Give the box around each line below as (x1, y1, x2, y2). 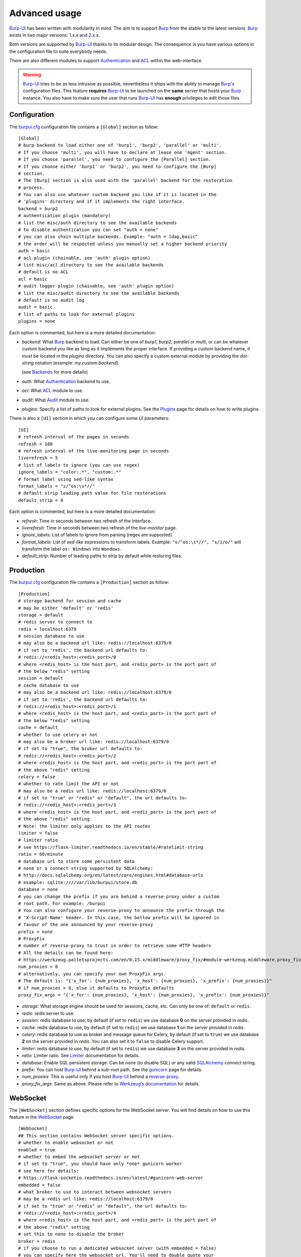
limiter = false (18, 830, 58, 836)
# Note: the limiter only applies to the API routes (18, 823, 150, 829)
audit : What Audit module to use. (22, 397, 90, 403)
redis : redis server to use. (22, 1010, 75, 1016)
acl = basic (18, 276, 48, 282)
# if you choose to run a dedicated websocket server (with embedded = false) (18, 1245, 217, 1251)
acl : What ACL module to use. (22, 388, 84, 394)
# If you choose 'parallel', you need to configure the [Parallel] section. (18, 156, 212, 162)
